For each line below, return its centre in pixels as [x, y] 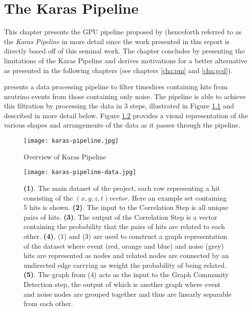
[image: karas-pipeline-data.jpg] [80, 172]
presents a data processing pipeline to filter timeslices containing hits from [116, 87]
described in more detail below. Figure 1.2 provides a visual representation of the [126, 115]
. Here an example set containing [177, 197]
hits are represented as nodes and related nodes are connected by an [126, 255]
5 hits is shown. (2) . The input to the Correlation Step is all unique [126, 207]
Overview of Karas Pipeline [65, 156]
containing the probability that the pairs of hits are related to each [124, 226]
